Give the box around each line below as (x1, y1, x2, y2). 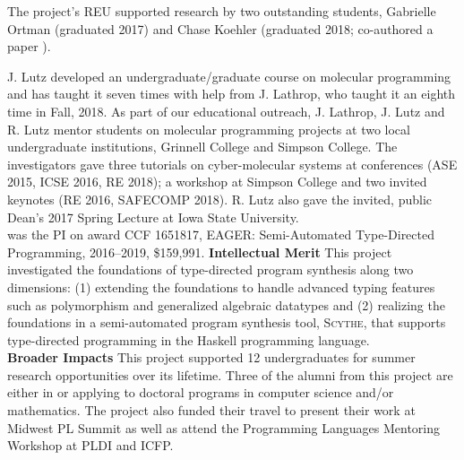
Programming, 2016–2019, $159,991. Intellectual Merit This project (7, 242, 392, 261)
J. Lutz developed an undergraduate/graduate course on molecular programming (7, 66, 451, 85)
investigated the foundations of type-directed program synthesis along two (7, 260, 414, 279)
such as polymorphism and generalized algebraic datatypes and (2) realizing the (7, 295, 445, 314)
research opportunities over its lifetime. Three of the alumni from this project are (7, 365, 453, 384)
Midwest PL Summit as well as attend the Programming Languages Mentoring (7, 418, 441, 437)
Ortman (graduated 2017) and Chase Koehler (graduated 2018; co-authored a (7, 19, 434, 38)
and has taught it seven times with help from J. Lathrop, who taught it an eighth (7, 84, 456, 103)
